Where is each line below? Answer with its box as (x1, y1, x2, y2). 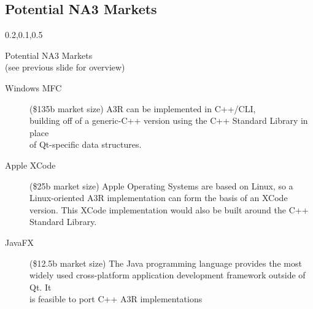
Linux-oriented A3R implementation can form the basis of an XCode (29, 191, 288, 204)
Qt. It (29, 280, 52, 293)
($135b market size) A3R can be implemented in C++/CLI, (29, 102, 256, 115)
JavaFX (5, 235, 34, 248)
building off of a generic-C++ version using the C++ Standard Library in (29, 114, 308, 127)
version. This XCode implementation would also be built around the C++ (29, 203, 309, 216)
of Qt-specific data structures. (29, 138, 142, 151)
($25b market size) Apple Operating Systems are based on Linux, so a (29, 179, 293, 192)
